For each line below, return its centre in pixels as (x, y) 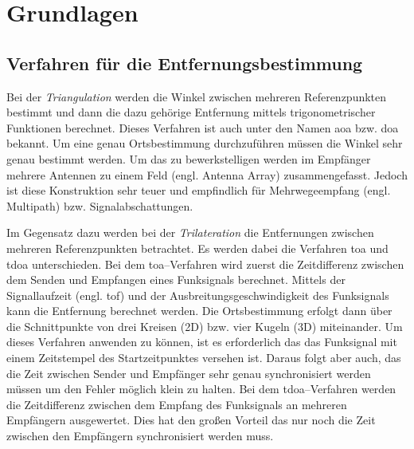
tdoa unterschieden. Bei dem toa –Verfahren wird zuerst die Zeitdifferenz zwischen (205, 264)
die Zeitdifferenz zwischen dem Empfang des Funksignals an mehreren (177, 404)
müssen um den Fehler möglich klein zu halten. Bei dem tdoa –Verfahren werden (201, 389)
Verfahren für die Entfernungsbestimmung (185, 63)
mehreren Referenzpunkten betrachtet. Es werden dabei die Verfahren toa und (197, 248)
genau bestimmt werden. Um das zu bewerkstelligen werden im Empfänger (189, 158)
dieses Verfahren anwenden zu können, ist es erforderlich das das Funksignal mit (202, 342)
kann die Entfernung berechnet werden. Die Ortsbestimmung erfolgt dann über (199, 311)
